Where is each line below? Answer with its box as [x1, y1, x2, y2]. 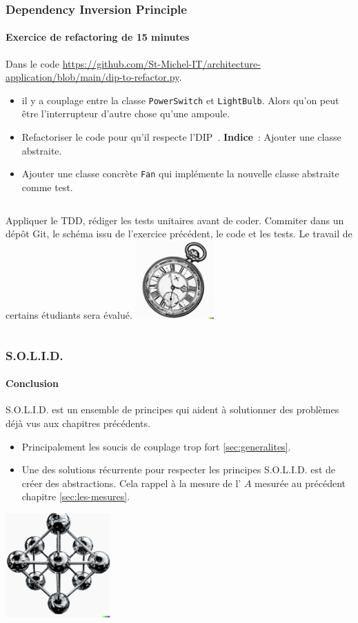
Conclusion [6, 376, 59, 390]
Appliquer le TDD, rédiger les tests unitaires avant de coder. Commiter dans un [6, 212, 344, 227]
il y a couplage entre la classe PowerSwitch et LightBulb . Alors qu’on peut [21, 92, 339, 107]
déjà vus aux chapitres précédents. [6, 415, 150, 430]
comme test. [21, 179, 73, 194]
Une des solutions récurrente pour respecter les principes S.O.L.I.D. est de [21, 462, 336, 477]
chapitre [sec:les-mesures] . [21, 489, 130, 504]
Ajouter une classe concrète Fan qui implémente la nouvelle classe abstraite [21, 166, 339, 181]
